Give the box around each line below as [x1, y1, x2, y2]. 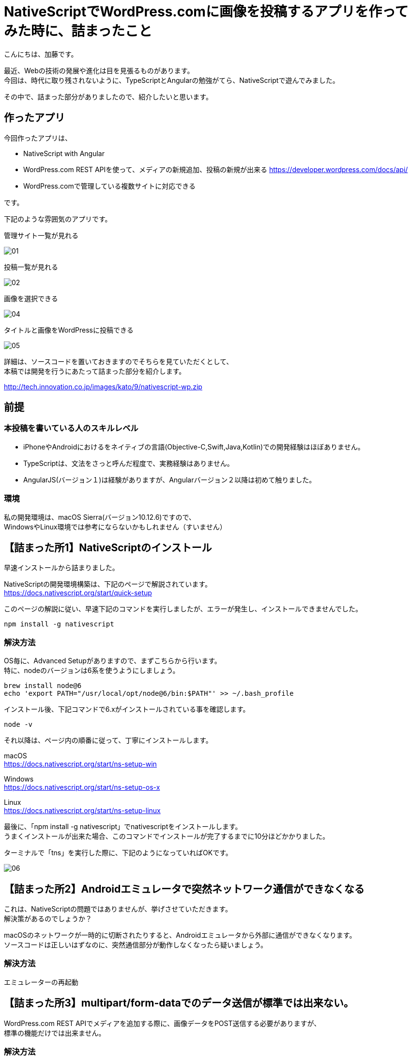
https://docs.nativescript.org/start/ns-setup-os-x [4, 783, 160, 792]
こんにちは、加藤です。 [4, 49, 78, 58]
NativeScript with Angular [23, 149, 105, 158]
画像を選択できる [4, 294, 58, 303]
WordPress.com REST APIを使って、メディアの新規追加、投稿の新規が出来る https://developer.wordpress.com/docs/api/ [23, 165, 408, 174]
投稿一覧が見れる [4, 262, 58, 271]
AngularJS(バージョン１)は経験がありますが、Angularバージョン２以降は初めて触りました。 [23, 475, 316, 484]
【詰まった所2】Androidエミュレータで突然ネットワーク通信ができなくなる [4, 882, 365, 895]
